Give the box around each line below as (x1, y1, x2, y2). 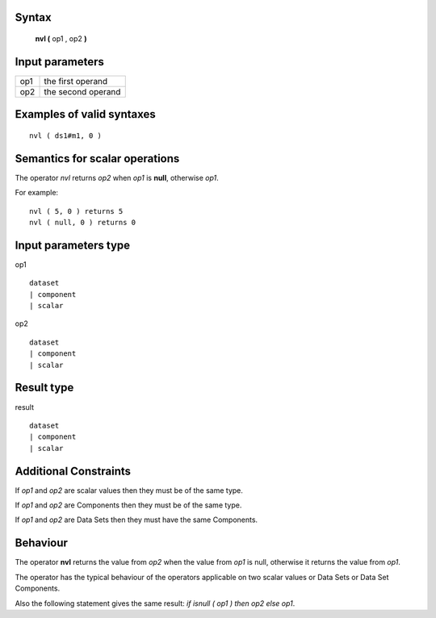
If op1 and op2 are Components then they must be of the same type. (15, 500, 242, 510)
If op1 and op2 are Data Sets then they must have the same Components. (15, 515, 258, 524)
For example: (15, 188, 59, 198)
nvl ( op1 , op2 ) (35, 34, 88, 44)
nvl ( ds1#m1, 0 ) (29, 131, 103, 140)
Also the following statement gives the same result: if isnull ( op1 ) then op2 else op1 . (15, 598, 296, 608)
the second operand (44, 86, 121, 97)
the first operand (44, 75, 108, 86)
